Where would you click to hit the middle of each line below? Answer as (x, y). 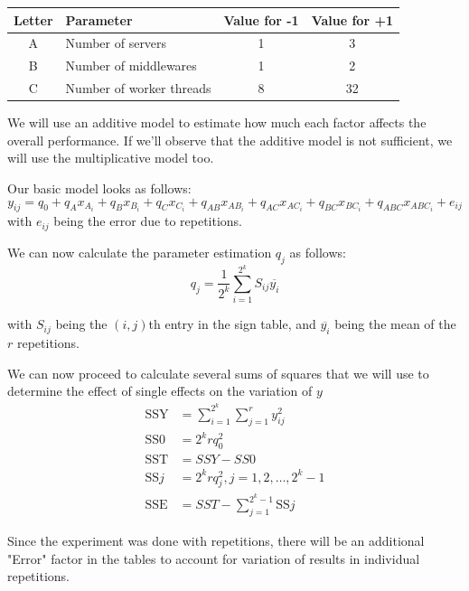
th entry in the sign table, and (232, 324)
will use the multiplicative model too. (111, 158)
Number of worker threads (138, 88)
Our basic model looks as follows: (99, 188)
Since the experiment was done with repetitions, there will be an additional (216, 541)
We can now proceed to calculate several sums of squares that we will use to (218, 373)
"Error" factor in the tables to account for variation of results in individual (214, 558)
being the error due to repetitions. (148, 221)
